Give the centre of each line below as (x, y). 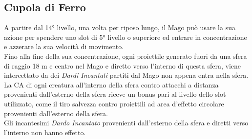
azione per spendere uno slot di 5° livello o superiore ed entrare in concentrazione (126, 37)
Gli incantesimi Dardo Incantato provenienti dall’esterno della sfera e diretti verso (126, 123)
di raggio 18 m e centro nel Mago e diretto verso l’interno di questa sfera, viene (122, 65)
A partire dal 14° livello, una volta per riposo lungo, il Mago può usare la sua (120, 27)
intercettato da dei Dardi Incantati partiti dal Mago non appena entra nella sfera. (126, 75)
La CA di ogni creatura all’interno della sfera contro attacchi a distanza (111, 84)
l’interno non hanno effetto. (45, 132)
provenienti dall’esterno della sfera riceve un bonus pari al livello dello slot (115, 94)
